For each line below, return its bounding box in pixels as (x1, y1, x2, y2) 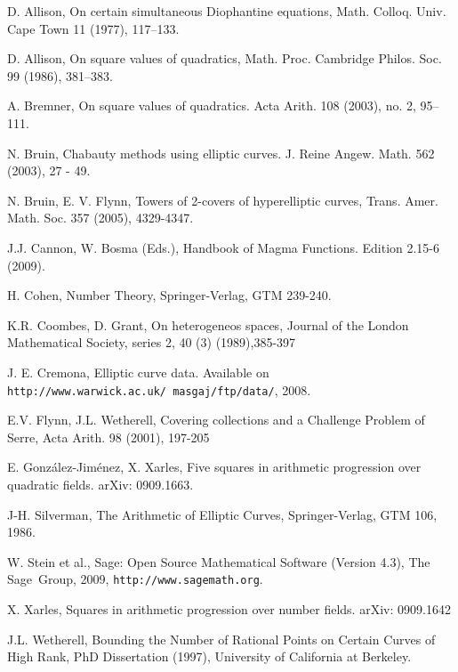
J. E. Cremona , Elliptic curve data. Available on (7, 362, 269, 381)
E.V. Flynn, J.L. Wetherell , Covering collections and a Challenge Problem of (7, 410, 425, 429)
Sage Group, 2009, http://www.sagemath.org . (7, 570, 263, 588)
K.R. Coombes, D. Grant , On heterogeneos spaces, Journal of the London (7, 315, 409, 334)
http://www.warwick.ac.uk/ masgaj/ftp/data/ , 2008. (7, 380, 311, 399)
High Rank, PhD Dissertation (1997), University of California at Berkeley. (7, 647, 412, 666)
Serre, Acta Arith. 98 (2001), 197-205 (7, 427, 210, 446)
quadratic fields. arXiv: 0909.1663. (7, 474, 194, 493)
